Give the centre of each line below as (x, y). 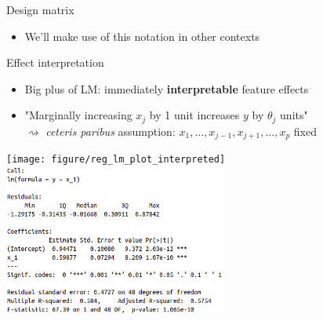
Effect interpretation (55, 62)
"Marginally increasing (78, 115)
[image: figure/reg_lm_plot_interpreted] (116, 160)
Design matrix (40, 9)
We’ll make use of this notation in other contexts (142, 36)
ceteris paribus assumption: (111, 131)
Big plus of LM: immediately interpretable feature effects (167, 88)
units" (294, 115)
